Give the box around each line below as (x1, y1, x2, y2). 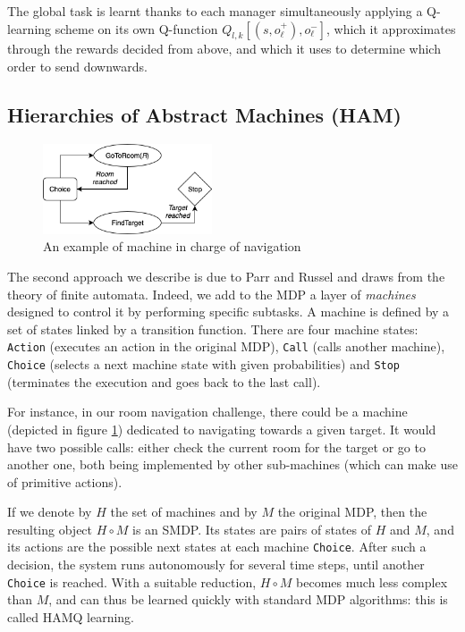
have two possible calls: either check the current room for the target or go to (7, 437, 426, 456)
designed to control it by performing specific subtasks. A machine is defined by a (7, 302, 450, 321)
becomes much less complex (296, 572, 448, 591)
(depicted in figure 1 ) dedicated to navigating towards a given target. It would (7, 419, 436, 438)
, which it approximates (326, 19, 456, 38)
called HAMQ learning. (7, 607, 135, 626)
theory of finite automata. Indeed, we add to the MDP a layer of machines (7, 284, 416, 303)
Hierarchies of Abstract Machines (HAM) (7, 100, 402, 128)
